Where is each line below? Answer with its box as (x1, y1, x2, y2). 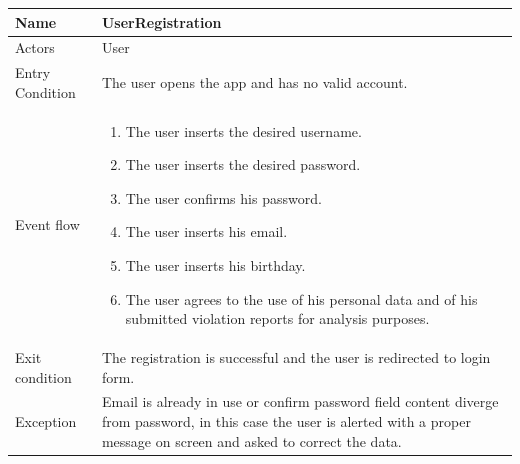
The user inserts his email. (125, 221, 288, 242)
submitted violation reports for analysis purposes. (125, 308, 430, 329)
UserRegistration (101, 11, 222, 32)
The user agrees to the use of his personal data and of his (125, 288, 478, 309)
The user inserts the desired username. (125, 120, 362, 141)
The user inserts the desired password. (125, 154, 361, 175)
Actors (15, 37, 55, 58)
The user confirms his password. (125, 187, 322, 208)
